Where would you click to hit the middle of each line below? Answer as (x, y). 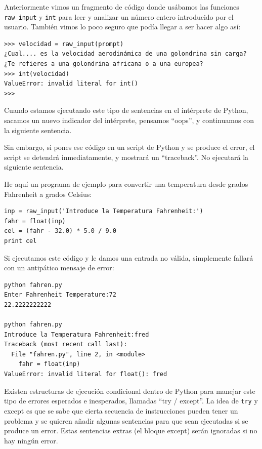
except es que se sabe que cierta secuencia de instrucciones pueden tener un (121, 410)
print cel (20, 241)
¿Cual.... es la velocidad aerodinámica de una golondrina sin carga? (125, 54)
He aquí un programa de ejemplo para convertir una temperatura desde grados (126, 183)
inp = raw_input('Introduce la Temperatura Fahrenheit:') (104, 211)
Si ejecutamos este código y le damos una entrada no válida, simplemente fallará (129, 257)
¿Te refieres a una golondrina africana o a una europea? (104, 64)
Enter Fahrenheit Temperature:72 (60, 295)
